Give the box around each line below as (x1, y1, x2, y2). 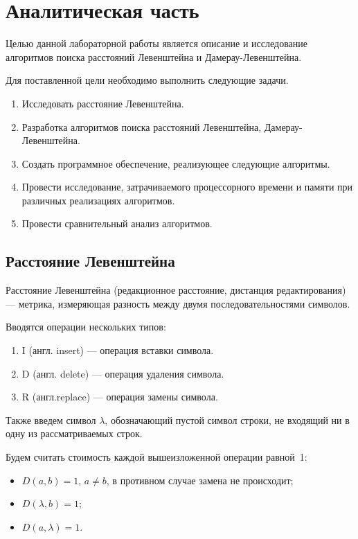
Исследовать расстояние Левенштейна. (21, 96, 184, 110)
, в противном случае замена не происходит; (106, 472, 294, 487)
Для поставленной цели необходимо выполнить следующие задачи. (6, 73, 289, 87)
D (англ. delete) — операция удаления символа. (21, 366, 224, 380)
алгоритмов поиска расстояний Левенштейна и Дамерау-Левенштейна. (6, 49, 302, 64)
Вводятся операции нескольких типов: (6, 319, 166, 334)
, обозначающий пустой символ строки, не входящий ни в (105, 412, 350, 427)
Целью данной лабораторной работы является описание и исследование (6, 36, 307, 51)
